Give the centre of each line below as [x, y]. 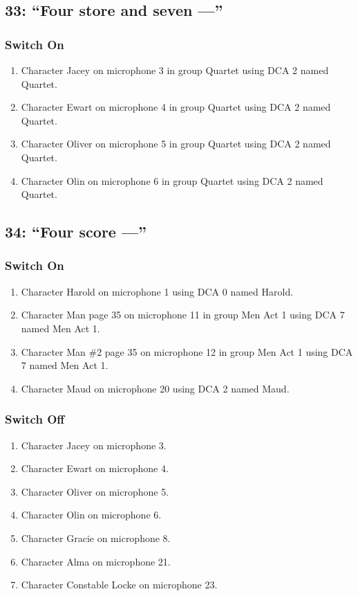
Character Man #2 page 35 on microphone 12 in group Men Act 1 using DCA [187, 351]
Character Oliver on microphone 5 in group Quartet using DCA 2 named [176, 144]
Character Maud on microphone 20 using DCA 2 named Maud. [155, 388]
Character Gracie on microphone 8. [96, 538]
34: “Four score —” [76, 232]
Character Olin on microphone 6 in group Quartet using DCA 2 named [172, 180]
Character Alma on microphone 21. [96, 561]
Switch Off [35, 419]
